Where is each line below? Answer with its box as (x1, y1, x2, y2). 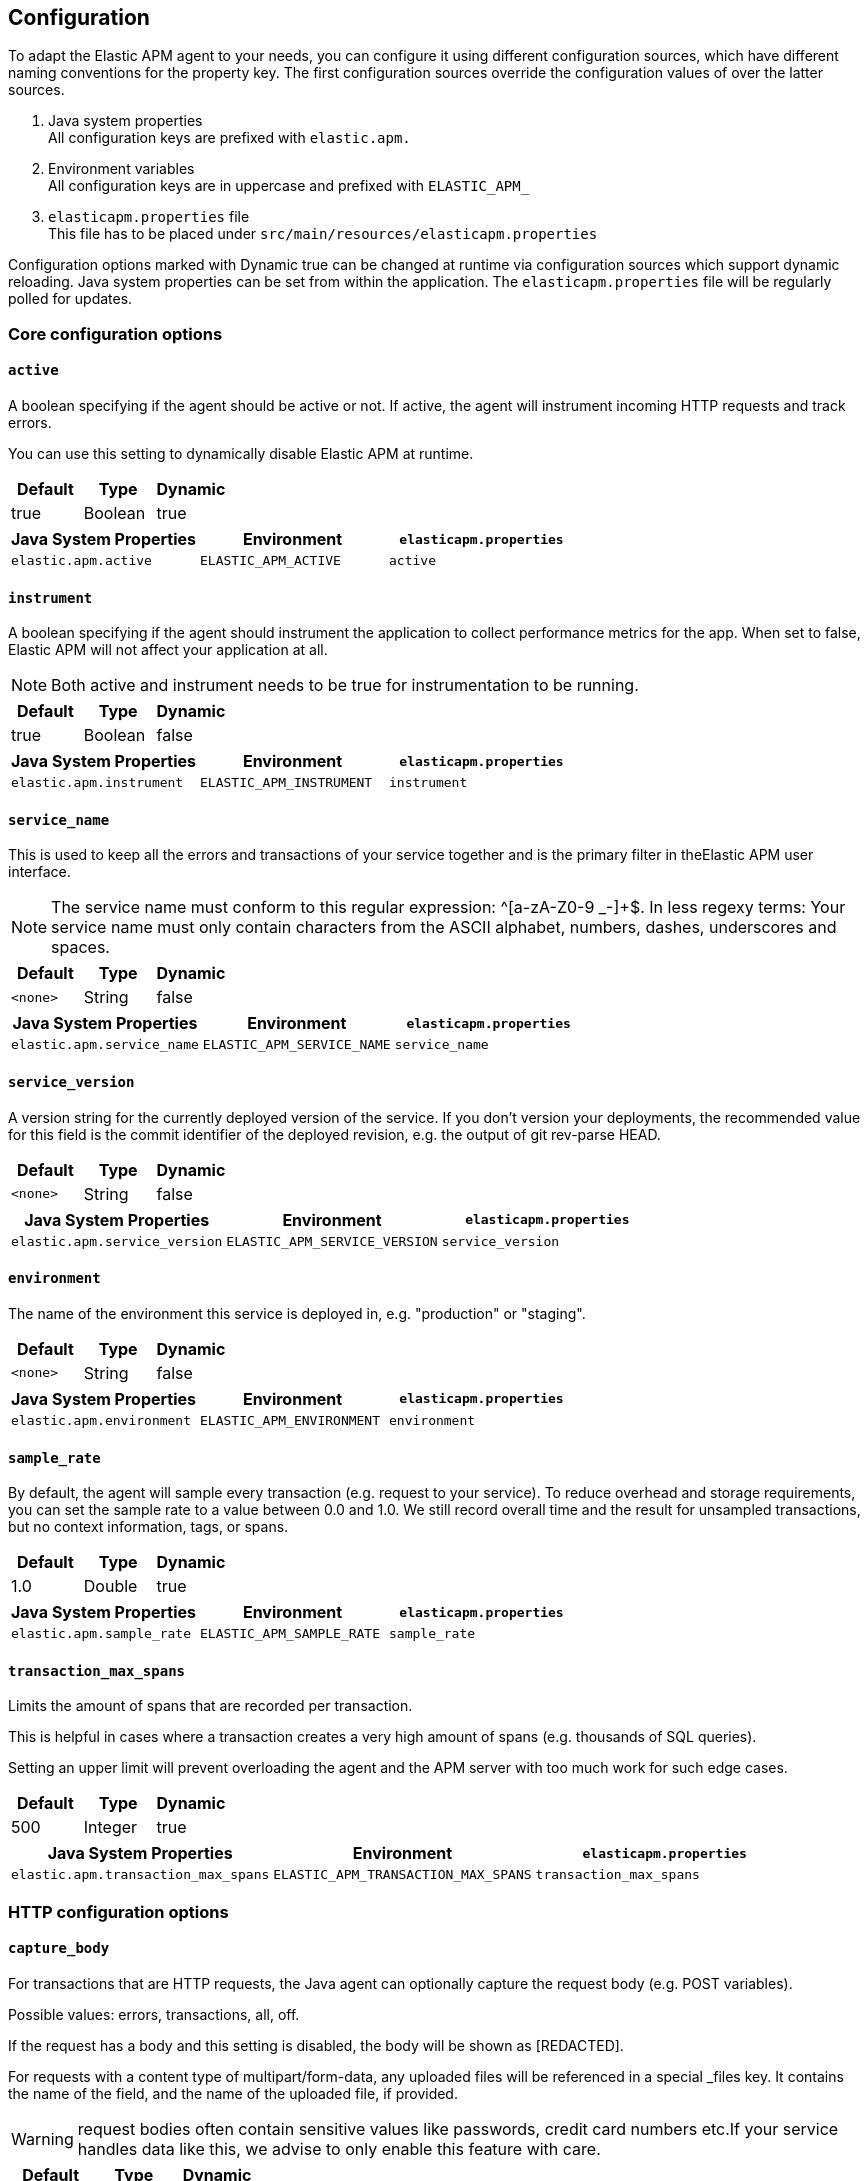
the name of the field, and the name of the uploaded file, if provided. (8, 2084, 458, 2102)
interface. (8, 863, 71, 881)
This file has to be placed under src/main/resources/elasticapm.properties (48, 225, 598, 243)
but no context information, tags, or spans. (8, 1518, 289, 1536)
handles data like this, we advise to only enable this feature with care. (77, 2138, 601, 2159)
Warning (11, 2128, 74, 2149)
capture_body (8, 1940, 110, 1957)
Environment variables (48, 160, 195, 178)
